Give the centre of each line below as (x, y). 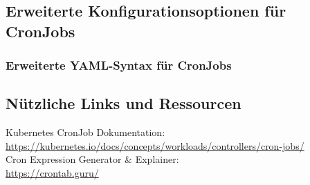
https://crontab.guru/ (52, 173)
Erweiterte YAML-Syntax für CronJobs (119, 65)
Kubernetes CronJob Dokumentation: (85, 132)
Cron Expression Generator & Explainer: (92, 159)
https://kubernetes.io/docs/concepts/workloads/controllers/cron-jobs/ (155, 145)
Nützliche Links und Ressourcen (124, 103)
